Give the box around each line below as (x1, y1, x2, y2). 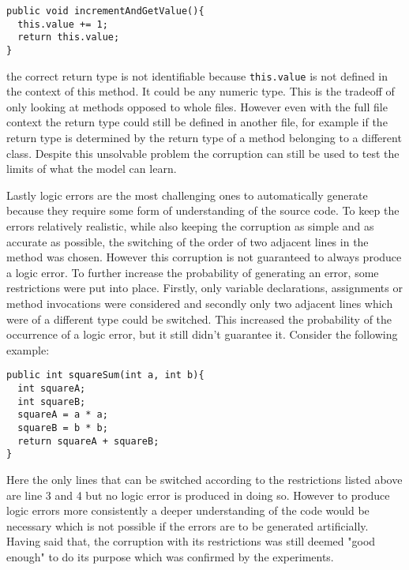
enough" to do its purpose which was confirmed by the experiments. (6, 548, 334, 564)
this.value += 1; (17, 18, 108, 30)
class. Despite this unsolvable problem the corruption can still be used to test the (6, 144, 400, 161)
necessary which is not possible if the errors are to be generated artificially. (6, 517, 369, 534)
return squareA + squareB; (17, 435, 159, 447)
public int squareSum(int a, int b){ (6, 369, 204, 381)
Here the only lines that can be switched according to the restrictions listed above (6, 471, 403, 487)
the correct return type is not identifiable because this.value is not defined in (6, 67, 388, 84)
